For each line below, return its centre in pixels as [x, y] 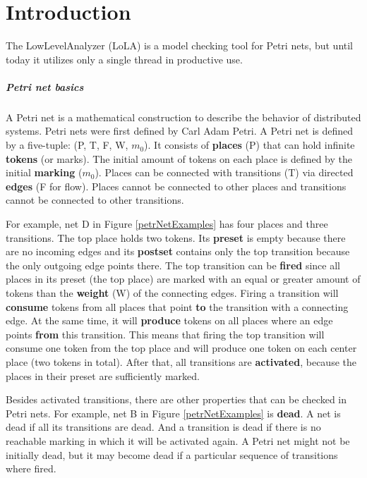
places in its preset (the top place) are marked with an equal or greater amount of [183, 279]
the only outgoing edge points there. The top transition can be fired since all [173, 265]
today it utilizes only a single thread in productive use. [124, 59]
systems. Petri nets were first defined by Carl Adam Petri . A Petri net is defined [180, 131]
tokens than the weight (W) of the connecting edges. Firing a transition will [172, 293]
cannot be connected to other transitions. [95, 200]
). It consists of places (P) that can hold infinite [249, 145]
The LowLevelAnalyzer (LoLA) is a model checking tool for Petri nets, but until [180, 45]
